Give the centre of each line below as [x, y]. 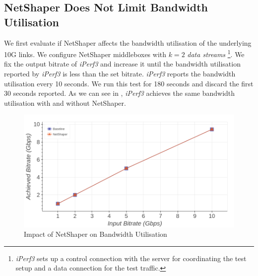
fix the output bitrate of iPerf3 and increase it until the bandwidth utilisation [122, 64]
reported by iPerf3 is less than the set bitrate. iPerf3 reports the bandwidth [120, 74]
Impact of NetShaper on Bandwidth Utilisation [96, 234]
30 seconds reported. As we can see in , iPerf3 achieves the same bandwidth [120, 93]
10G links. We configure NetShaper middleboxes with [85, 54]
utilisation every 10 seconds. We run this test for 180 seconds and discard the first [129, 83]
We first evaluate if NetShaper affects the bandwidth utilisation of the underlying [128, 42]
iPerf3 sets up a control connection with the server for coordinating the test [131, 258]
